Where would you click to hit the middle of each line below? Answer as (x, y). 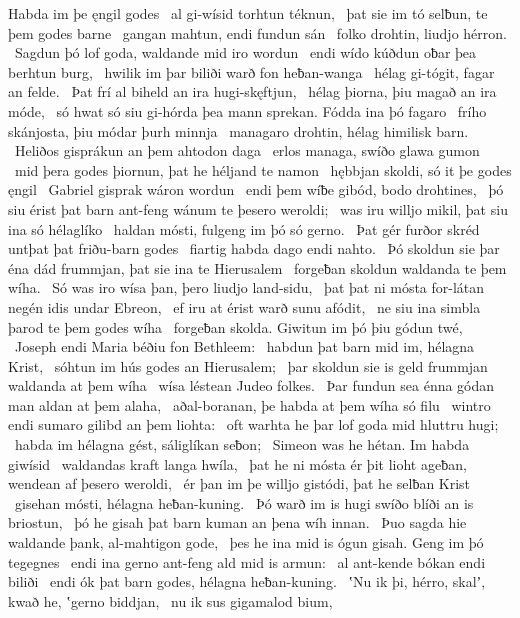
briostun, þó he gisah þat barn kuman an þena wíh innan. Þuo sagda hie (237, 522)
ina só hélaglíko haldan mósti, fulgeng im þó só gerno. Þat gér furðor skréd (244, 228)
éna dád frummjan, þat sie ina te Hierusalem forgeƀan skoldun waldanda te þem (257, 267)
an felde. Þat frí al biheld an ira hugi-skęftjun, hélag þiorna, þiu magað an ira (252, 91)
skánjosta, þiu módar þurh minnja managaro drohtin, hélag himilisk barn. (238, 130)
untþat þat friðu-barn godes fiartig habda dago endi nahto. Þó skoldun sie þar (254, 248)
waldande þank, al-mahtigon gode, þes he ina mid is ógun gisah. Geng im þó (246, 542)
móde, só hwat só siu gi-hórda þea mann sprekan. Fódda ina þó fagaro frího (247, 110)
